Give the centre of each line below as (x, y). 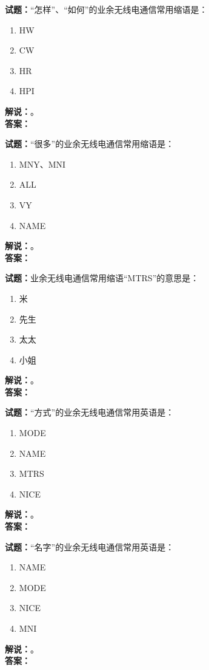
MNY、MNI (42, 164)
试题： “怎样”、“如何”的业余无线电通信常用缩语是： (106, 9)
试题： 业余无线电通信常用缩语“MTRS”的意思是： (102, 278)
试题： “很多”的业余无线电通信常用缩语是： (90, 144)
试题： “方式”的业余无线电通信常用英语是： (90, 412)
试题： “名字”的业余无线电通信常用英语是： (90, 546)
